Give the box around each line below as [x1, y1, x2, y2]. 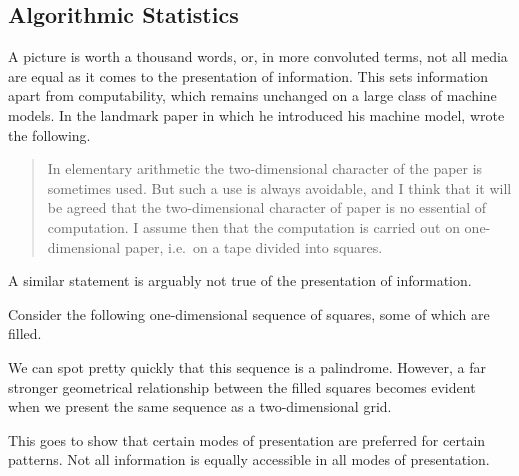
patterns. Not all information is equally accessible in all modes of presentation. [8, 449, 490, 470]
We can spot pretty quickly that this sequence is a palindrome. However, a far [8, 356, 487, 377]
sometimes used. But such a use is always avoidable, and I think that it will [47, 177, 512, 198]
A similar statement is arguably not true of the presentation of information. [8, 270, 472, 291]
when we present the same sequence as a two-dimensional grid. [8, 396, 392, 417]
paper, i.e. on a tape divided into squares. [124, 236, 383, 257]
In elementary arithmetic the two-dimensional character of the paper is [47, 158, 483, 179]
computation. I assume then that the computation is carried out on [47, 216, 460, 237]
